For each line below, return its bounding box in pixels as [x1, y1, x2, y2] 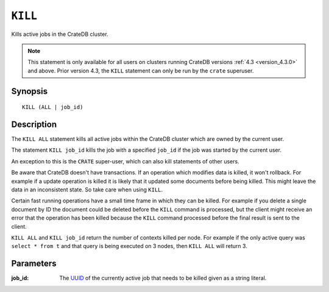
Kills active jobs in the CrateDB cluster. [11, 30, 109, 38]
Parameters [11, 258, 57, 269]
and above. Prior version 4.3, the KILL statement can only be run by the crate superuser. [27, 67, 254, 74]
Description [11, 119, 57, 129]
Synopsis [11, 86, 48, 96]
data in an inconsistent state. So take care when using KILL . [11, 186, 163, 193]
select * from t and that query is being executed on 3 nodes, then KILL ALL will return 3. [11, 243, 248, 250]
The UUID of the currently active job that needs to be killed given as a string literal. [59, 274, 267, 282]
